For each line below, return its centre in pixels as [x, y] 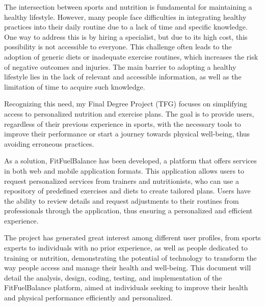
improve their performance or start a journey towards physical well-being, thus [127, 134]
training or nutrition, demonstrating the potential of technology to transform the [130, 257]
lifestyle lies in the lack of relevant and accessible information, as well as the [123, 77]
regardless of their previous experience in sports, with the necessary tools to [123, 123]
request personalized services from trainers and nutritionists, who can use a [122, 180]
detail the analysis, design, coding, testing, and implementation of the [113, 277]
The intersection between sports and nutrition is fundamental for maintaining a [128, 7]
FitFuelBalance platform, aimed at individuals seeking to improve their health [126, 287]
